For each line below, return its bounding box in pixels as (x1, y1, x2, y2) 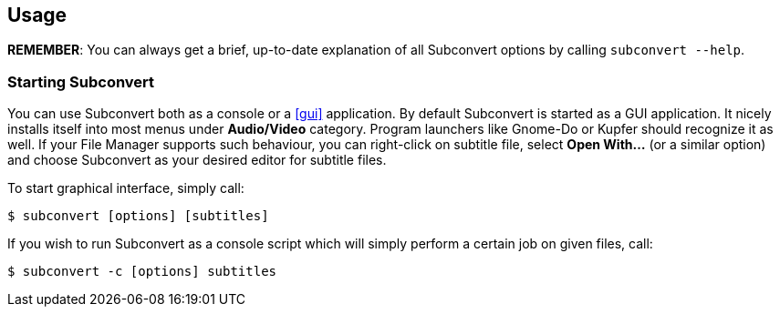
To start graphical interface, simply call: (7, 180, 244, 197)
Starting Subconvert (7, 72, 155, 91)
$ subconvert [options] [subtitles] (7, 208, 269, 224)
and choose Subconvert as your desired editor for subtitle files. (7, 152, 387, 168)
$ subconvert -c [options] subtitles (7, 264, 277, 279)
